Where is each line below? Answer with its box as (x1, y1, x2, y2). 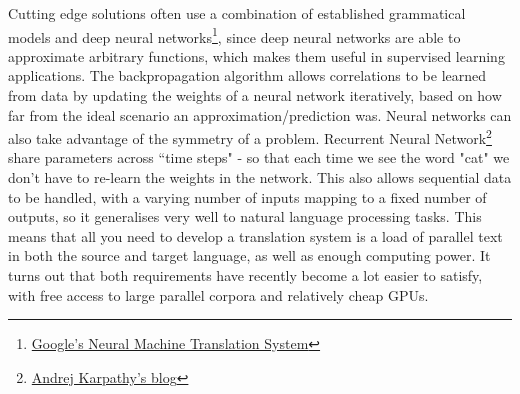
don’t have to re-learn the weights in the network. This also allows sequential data (8, 167, 512, 188)
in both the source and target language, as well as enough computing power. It (8, 245, 491, 266)
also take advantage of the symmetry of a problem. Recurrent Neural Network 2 (8, 125, 492, 148)
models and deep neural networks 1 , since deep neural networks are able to (8, 23, 461, 47)
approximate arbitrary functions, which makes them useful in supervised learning (8, 45, 505, 66)
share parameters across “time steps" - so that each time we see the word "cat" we (8, 147, 510, 168)
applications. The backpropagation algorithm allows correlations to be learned (8, 65, 487, 86)
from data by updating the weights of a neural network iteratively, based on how (8, 85, 502, 106)
